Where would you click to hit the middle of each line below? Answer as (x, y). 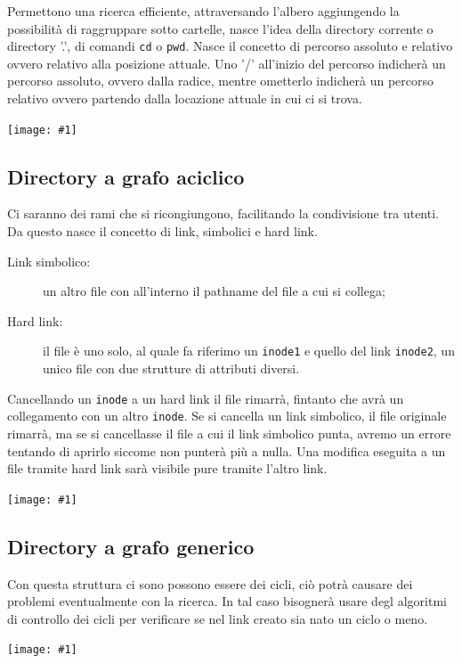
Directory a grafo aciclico (126, 176)
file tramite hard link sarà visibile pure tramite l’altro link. (167, 468)
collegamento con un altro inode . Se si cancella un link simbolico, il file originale (227, 416)
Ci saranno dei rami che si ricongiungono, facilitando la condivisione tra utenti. (223, 213)
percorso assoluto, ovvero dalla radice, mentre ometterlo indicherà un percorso (220, 81)
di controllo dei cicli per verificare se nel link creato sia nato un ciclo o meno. (218, 618)
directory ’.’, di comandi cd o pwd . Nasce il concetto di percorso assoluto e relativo (230, 46)
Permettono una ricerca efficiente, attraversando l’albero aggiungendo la (203, 11)
